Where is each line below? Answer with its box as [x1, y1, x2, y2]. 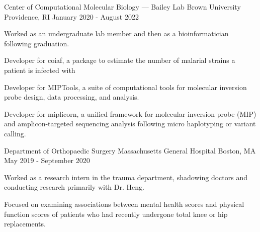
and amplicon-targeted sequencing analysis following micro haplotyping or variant [4, 118, 256, 129]
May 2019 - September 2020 [4, 155, 90, 166]
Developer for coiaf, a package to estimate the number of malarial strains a [4, 55, 235, 65]
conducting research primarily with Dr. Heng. [4, 182, 144, 192]
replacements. [4, 218, 46, 229]
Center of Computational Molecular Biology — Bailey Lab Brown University [4, 2, 241, 12]
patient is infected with [4, 64, 75, 75]
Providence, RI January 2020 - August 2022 [4, 11, 139, 22]
